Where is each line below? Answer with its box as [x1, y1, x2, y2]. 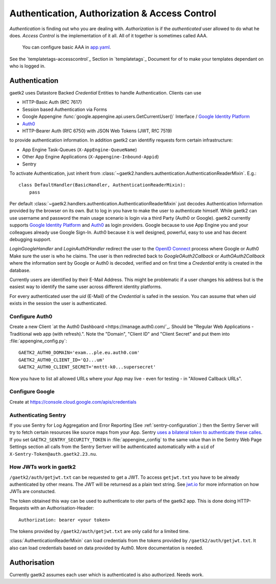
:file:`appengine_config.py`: [9, 338, 67, 344]
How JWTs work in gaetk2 [9, 463, 76, 471]
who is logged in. [9, 63, 46, 69]
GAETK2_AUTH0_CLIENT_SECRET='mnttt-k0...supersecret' [18, 364, 156, 370]
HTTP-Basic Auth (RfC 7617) [22, 99, 82, 105]
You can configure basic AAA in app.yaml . [22, 44, 111, 51]
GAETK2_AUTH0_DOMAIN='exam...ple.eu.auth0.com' [18, 350, 140, 356]
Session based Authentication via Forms [22, 106, 107, 112]
